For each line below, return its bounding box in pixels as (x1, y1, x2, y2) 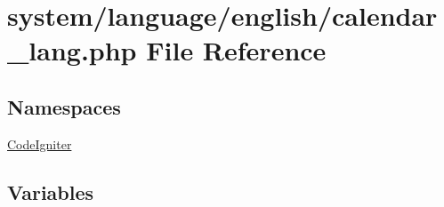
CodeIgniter (7, 134, 72, 153)
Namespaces (7, 92, 121, 120)
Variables (7, 178, 94, 205)
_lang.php (7, 32, 137, 68)
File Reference (146, 32, 327, 68)
